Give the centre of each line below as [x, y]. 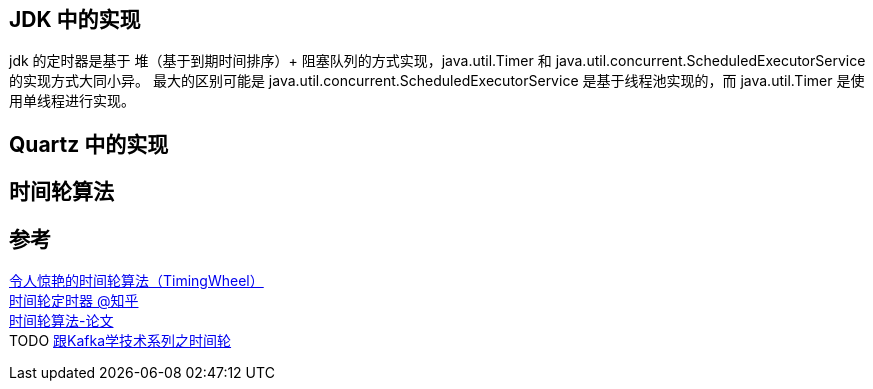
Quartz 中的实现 [89, 144]
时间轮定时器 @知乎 [74, 301]
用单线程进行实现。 [72, 101]
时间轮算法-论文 [61, 321]
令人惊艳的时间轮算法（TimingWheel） [136, 281]
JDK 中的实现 [75, 19]
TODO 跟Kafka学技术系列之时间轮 [120, 341]
